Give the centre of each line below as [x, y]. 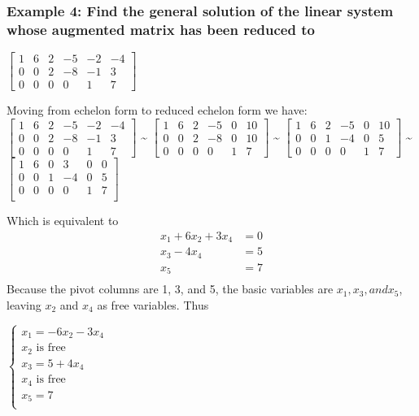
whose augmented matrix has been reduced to [161, 29]
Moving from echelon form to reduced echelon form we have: [157, 110]
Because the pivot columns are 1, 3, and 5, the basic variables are [170, 289]
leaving [24, 304]
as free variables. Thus [153, 304]
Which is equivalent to [63, 221]
